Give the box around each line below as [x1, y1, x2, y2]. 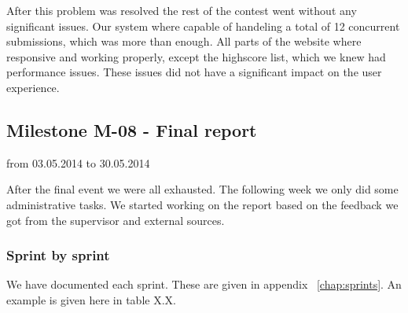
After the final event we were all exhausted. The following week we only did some [6, 181, 399, 197]
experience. [6, 79, 60, 95]
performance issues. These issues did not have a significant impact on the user [6, 64, 382, 80]
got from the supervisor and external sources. [6, 212, 225, 228]
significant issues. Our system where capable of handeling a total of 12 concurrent [6, 17, 400, 34]
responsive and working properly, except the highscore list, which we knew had [6, 48, 386, 64]
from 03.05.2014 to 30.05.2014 [6, 154, 150, 171]
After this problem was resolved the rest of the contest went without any [6, 2, 357, 18]
